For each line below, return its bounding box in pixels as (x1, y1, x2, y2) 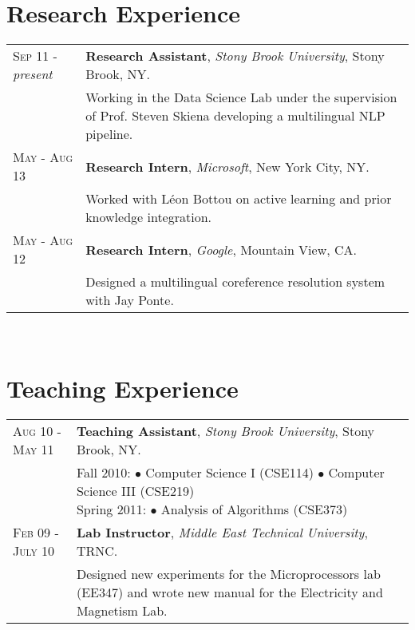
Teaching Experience (6, 371, 239, 404)
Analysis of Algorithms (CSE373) (160, 499, 348, 518)
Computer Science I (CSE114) (145, 462, 314, 481)
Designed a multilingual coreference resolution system (85, 272, 385, 291)
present (13, 65, 53, 84)
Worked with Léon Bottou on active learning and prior (85, 189, 392, 208)
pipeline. (85, 125, 133, 144)
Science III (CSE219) (76, 481, 195, 500)
